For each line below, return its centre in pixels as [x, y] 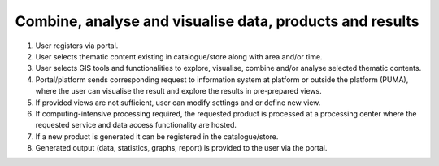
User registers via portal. [77, 46]
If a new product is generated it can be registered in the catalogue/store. [157, 136]
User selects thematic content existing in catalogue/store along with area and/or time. [179, 56]
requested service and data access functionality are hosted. [136, 125]
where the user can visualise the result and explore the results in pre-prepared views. [178, 91]
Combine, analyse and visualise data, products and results [217, 21]
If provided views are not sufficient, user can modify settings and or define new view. [178, 103]
